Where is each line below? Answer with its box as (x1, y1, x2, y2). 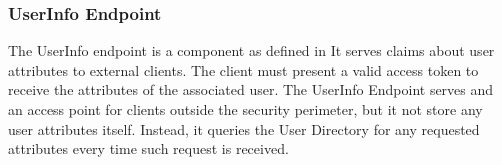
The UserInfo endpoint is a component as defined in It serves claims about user (8, 40, 495, 61)
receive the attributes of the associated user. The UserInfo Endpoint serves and (8, 79, 494, 100)
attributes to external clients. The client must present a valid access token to (8, 59, 479, 80)
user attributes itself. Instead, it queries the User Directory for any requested (8, 118, 480, 139)
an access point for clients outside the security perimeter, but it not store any (8, 99, 483, 119)
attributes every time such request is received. (8, 138, 289, 159)
